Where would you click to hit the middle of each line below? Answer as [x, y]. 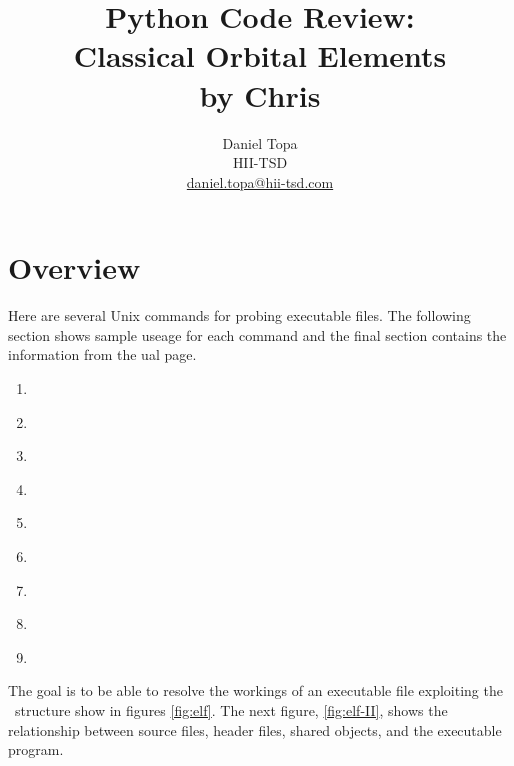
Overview [74, 267]
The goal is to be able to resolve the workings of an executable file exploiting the [255, 690]
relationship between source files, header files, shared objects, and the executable [255, 729]
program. [36, 749]
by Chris [260, 94]
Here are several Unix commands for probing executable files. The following [239, 315]
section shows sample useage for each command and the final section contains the [257, 334]
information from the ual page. [102, 354]
